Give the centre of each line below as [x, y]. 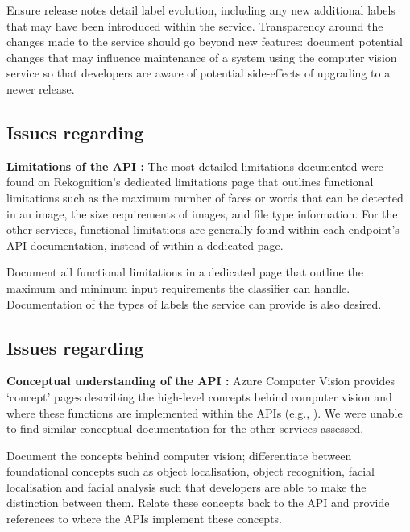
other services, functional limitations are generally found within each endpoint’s [203, 229]
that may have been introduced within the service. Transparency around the [195, 25]
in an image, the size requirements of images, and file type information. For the [202, 213]
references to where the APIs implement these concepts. [144, 519]
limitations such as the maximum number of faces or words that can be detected [205, 197]
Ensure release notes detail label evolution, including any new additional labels [201, 10]
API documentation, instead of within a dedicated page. [145, 245]
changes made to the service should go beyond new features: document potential [205, 42]
